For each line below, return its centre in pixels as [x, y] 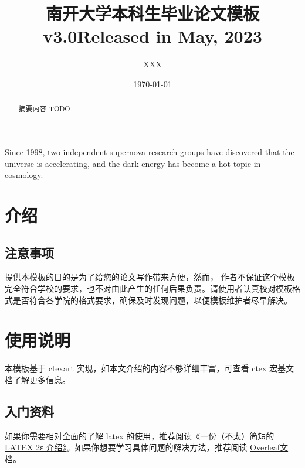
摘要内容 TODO [44, 109]
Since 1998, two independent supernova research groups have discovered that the [150, 151]
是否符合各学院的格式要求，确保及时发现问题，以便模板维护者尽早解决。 [152, 300]
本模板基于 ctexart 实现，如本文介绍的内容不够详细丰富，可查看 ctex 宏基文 [150, 368]
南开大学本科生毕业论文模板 [152, 13]
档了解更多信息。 [38, 379]
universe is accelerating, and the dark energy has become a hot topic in [133, 163]
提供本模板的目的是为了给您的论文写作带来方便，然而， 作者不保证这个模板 [150, 277]
